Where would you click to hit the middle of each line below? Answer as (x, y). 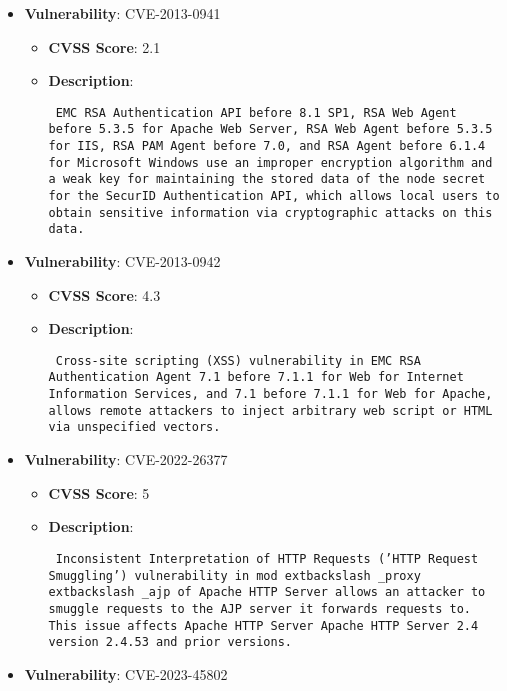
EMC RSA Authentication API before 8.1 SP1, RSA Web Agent (256, 112)
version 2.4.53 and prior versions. (170, 642)
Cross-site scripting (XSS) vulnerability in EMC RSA (238, 360)
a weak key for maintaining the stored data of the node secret (267, 179)
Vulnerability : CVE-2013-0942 (122, 261)
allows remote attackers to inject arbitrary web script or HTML (270, 410)
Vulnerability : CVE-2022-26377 (126, 459)
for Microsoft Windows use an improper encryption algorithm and (270, 162)
